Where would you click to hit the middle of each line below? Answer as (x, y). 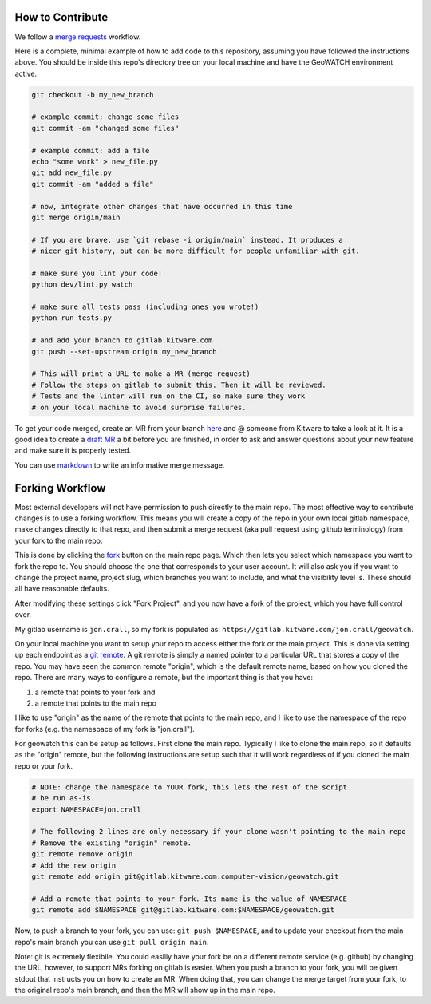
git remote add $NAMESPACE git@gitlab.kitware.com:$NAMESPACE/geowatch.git (183, 910)
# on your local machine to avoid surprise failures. (139, 407)
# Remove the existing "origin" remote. (111, 843)
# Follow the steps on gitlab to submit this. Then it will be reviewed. (179, 385)
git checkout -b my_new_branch (93, 95)
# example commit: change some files (105, 117)
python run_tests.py (71, 318)
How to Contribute (61, 17)
